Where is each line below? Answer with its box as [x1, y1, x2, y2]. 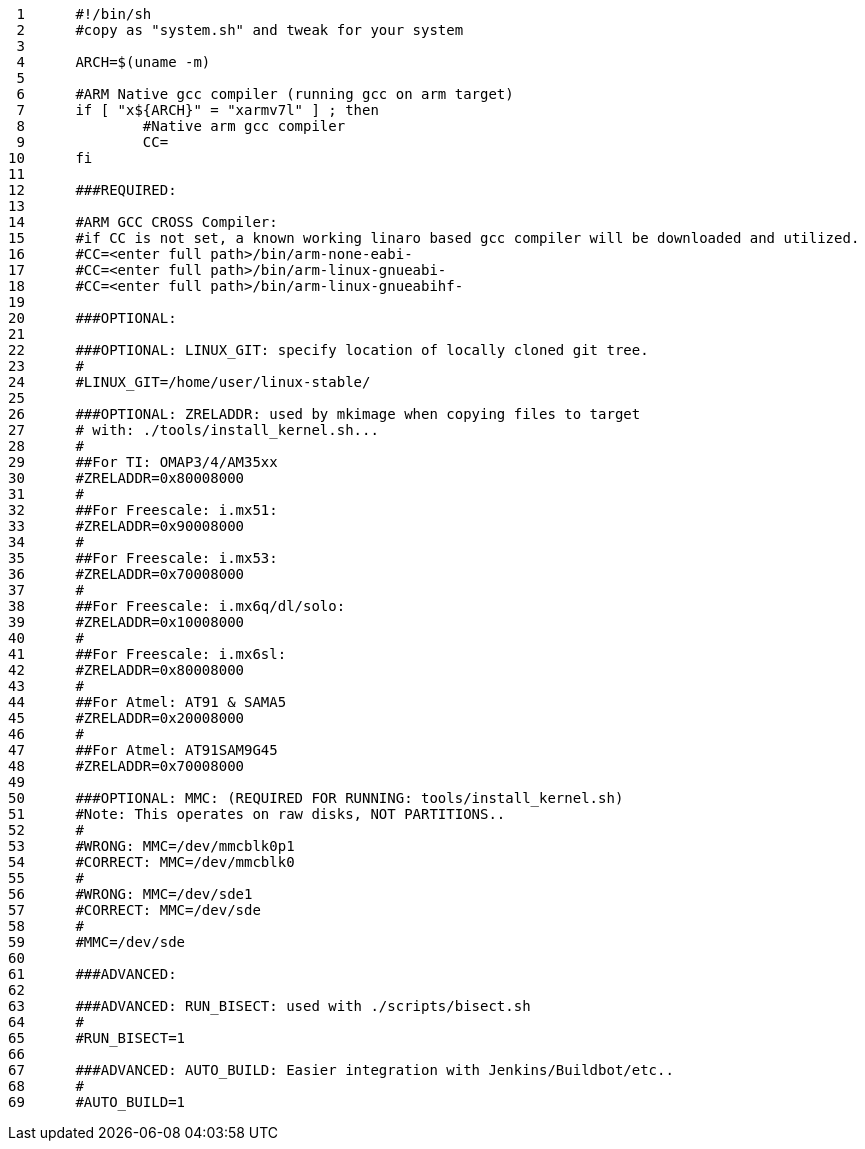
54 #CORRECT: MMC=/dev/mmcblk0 [8, 854, 295, 870]
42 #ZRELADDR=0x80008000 [8, 662, 245, 678]
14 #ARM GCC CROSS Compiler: [8, 214, 278, 230]
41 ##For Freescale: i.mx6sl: [8, 646, 287, 662]
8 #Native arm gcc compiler [16, 118, 346, 134]
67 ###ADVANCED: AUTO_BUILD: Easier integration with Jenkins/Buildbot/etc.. [8, 1062, 674, 1078]
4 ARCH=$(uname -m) [16, 54, 211, 70]
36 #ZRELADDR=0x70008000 [8, 566, 245, 582]
